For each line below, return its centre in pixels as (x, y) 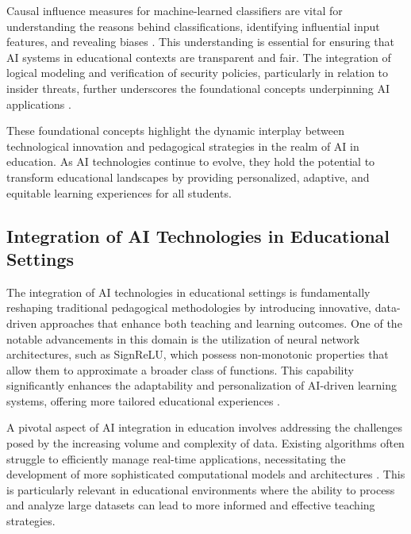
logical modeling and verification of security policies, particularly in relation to (198, 73)
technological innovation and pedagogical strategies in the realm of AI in (183, 146)
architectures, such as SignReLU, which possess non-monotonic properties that (198, 354)
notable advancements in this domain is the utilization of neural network (183, 338)
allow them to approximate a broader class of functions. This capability (180, 369)
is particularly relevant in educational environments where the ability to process (201, 489)
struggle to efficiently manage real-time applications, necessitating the (176, 458)
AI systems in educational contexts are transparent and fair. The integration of (199, 57)
